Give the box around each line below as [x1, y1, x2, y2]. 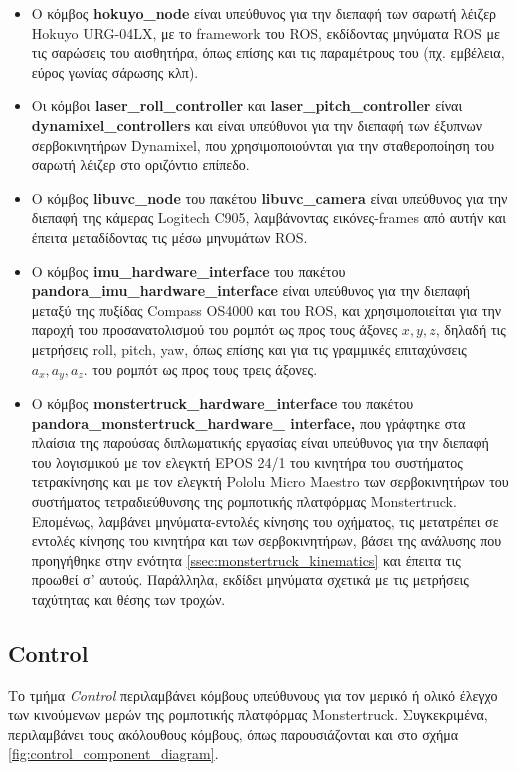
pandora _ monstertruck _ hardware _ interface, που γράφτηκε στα [31, 412, 466, 433]
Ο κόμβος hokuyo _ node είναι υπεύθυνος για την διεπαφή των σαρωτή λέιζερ [31, 3, 497, 23]
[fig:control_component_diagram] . [8, 743, 219, 764]
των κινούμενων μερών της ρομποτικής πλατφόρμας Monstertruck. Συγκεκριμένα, [8, 704, 488, 725]
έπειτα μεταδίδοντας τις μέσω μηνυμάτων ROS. [31, 226, 308, 247]
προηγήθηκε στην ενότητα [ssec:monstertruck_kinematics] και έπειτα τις [31, 549, 461, 570]
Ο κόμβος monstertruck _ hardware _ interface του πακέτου [31, 392, 414, 413]
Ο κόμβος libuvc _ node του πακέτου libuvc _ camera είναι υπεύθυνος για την [31, 187, 508, 208]
